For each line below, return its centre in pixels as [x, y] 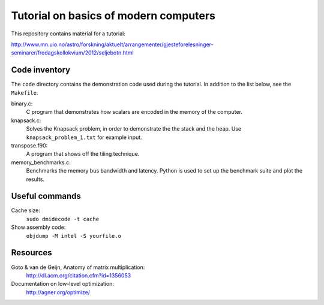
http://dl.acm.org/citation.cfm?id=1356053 [79, 275]
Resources [31, 253]
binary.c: [22, 104]
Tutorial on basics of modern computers [113, 16]
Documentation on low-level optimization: [62, 284]
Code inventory [41, 70]
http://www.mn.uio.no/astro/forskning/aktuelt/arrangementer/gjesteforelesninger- [112, 44]
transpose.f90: [29, 145]
